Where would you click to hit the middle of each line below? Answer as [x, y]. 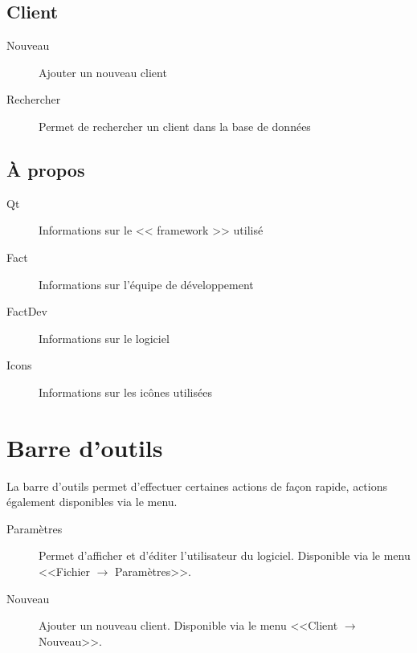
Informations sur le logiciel [104, 338]
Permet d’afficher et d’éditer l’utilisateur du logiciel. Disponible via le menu [225, 555]
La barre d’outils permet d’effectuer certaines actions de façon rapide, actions [197, 486]
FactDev [27, 311]
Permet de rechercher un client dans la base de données [175, 126]
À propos [46, 169]
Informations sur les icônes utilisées [125, 392]
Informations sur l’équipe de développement [146, 284]
